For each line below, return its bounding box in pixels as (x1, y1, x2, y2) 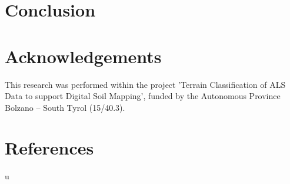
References (5, 136, 94, 160)
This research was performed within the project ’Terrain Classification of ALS (5, 78, 286, 90)
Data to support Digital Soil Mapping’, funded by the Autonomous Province (5, 90, 281, 102)
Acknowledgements (5, 44, 162, 68)
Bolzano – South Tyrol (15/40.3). (5, 101, 125, 113)
